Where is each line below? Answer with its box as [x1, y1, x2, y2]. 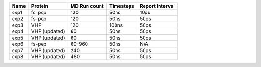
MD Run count [70, 3, 104, 9]
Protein [31, 3, 48, 9]
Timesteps [109, 3, 135, 9]
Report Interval [139, 3, 175, 9]
